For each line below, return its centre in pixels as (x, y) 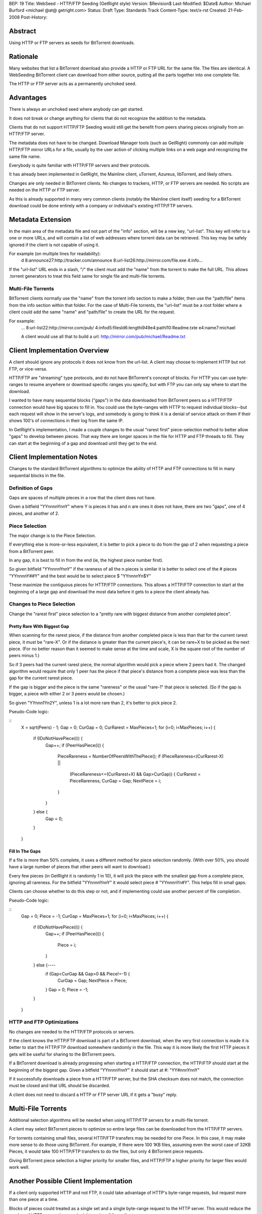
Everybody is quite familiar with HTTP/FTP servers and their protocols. (80, 166)
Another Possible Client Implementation (71, 1181)
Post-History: (34, 17)
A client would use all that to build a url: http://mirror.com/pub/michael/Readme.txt (103, 337)
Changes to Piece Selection (42, 604)
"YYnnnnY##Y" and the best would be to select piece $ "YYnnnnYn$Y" (80, 576)
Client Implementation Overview (59, 350)
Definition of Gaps (31, 488)
